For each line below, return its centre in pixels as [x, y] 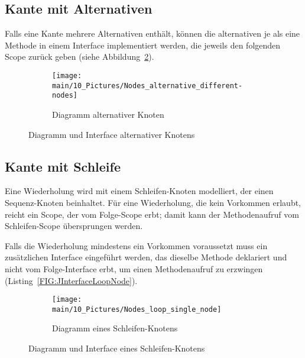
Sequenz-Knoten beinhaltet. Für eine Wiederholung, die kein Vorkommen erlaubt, [153, 202]
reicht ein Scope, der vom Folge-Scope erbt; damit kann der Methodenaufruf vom [152, 214]
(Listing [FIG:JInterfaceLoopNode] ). [71, 280]
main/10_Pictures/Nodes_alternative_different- [147, 86]
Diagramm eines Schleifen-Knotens [115, 328]
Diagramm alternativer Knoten [108, 114]
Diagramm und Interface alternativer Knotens [112, 134]
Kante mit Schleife [63, 166]
